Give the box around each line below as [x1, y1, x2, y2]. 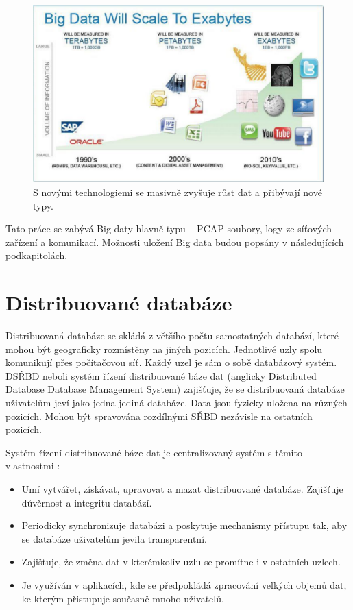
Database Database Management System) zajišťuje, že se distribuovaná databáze [5, 382, 345, 396]
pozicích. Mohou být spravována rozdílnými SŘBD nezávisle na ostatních [5, 408, 313, 423]
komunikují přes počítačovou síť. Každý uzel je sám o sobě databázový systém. [5, 355, 337, 369]
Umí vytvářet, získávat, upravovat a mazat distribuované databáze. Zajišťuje [21, 482, 343, 496]
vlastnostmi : [5, 459, 60, 473]
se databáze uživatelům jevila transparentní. [21, 531, 207, 546]
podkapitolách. [5, 248, 68, 263]
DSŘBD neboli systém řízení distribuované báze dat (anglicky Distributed [5, 368, 317, 382]
